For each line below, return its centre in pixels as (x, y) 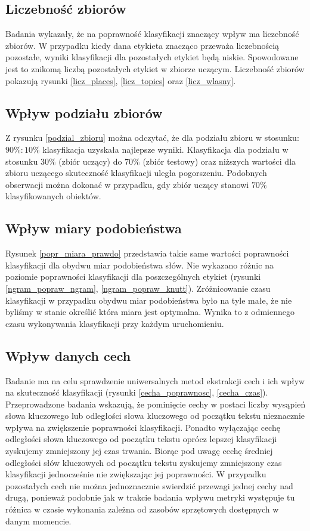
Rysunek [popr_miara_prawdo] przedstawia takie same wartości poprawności (147, 253)
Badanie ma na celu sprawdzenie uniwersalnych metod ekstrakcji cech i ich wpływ (155, 380)
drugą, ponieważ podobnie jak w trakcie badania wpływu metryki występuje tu (150, 497)
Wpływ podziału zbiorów (84, 112)
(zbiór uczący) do (90, 161)
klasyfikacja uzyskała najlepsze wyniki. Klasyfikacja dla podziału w (165, 149)
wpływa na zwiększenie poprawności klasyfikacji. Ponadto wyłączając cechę (143, 427)
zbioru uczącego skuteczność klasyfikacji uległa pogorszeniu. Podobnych (136, 173)
